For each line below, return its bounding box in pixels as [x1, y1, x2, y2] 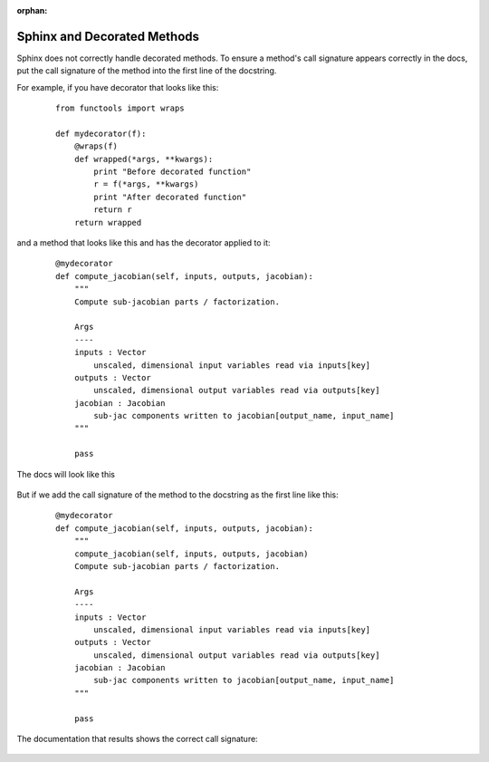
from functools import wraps [55, 103, 185, 113]
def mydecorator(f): [55, 128, 147, 139]
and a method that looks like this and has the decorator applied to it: [16, 236, 271, 248]
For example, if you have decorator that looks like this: [16, 82, 219, 92]
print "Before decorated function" [93, 167, 252, 177]
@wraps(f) [73, 141, 118, 151]
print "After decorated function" [93, 191, 247, 202]
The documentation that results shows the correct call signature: [16, 734, 258, 745]
